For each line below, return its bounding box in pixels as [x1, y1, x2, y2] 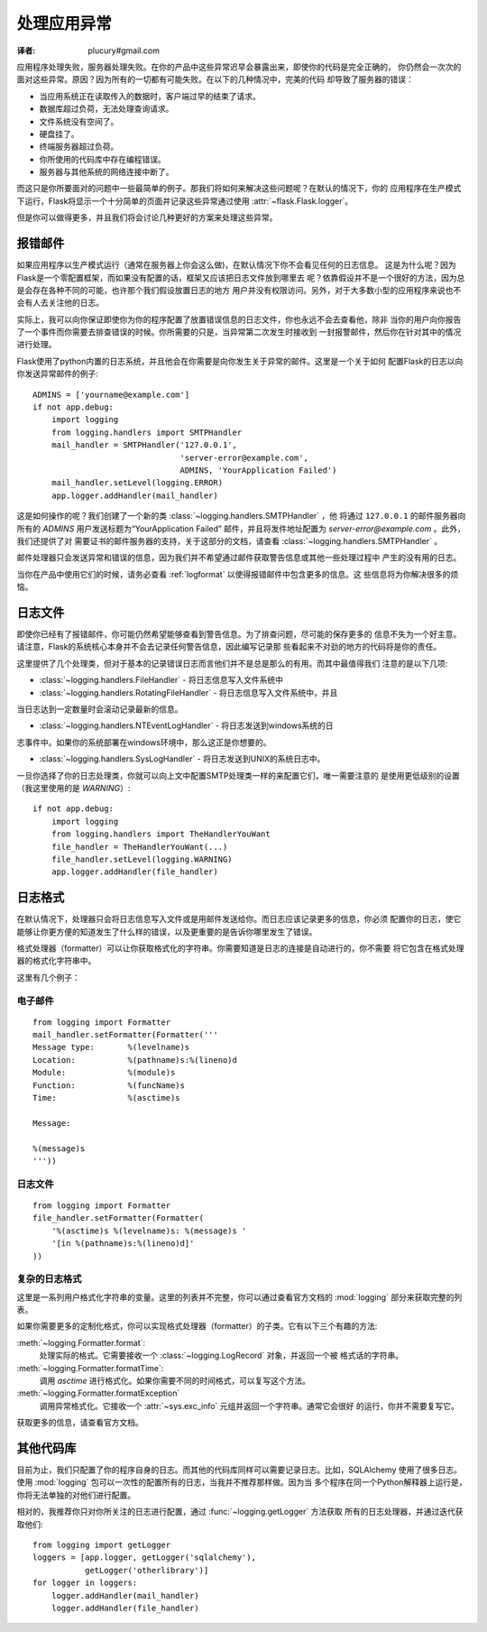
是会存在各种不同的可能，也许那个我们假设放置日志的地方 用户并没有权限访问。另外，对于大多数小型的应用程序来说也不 [16, 284, 462, 295]
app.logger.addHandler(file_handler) [51, 867, 218, 877]
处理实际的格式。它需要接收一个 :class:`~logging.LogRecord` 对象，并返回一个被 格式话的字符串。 [39, 1350, 404, 1361]
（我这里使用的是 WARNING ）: [16, 782, 131, 793]
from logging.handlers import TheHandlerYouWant [51, 829, 271, 839]
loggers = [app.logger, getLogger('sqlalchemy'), [32, 1553, 257, 1563]
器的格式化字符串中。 [16, 955, 96, 966]
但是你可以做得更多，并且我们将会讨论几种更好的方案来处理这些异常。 [16, 212, 278, 223]
